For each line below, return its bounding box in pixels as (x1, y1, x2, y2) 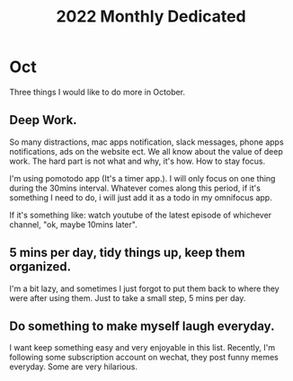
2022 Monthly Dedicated (56, 6, 246, 27)
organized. (9, 259, 72, 275)
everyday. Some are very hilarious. (9, 361, 138, 372)
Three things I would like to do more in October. (9, 86, 186, 97)
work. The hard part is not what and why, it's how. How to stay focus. (9, 155, 266, 166)
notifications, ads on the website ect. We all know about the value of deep (9, 146, 283, 156)
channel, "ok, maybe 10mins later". (9, 218, 138, 230)
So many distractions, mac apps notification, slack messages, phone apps (9, 137, 285, 147)
